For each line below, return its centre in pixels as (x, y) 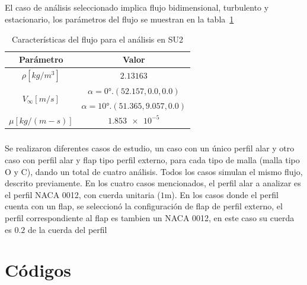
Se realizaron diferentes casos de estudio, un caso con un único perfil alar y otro (150, 148)
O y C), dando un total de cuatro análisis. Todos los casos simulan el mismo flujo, (154, 171)
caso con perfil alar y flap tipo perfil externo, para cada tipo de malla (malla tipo (152, 160)
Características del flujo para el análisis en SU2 (97, 39)
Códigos (38, 270)
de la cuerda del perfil (67, 229)
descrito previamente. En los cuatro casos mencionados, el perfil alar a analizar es (153, 183)
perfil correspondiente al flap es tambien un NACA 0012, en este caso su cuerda (150, 217)
